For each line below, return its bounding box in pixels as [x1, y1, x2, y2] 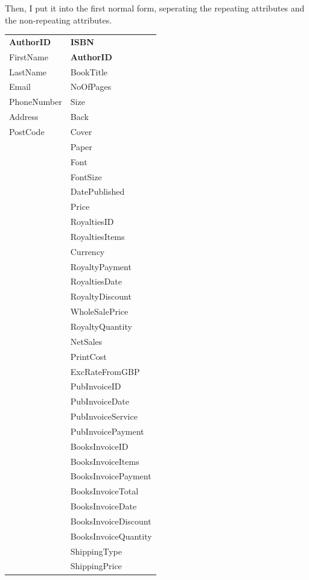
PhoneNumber [9, 95, 62, 108]
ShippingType [70, 544, 122, 557]
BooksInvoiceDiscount [70, 514, 151, 527]
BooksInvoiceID [70, 440, 129, 452]
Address [9, 110, 39, 123]
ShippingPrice [70, 560, 122, 572]
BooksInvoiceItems [70, 455, 139, 467]
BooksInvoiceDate [70, 500, 137, 512]
